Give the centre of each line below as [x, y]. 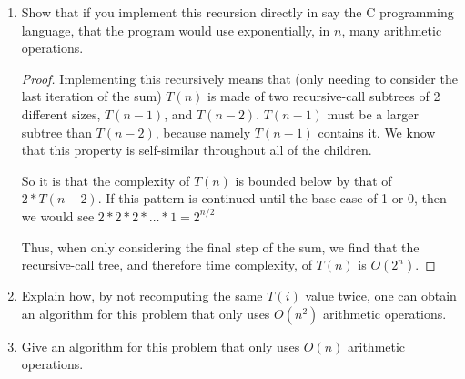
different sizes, [61, 113]
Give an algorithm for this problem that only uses [161, 346]
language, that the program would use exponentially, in [176, 30]
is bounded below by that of [313, 180]
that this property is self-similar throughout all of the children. [197, 150]
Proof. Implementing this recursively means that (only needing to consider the [239, 78]
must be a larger [373, 113]
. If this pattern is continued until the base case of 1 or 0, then [272, 198]
